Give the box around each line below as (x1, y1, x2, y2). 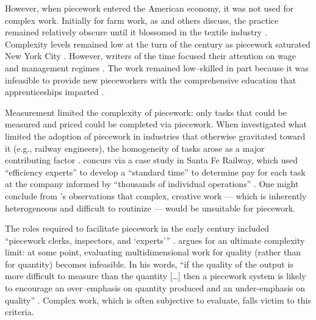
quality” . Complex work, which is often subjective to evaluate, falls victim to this (5, 293, 312, 306)
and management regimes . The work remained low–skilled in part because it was (5, 61, 309, 74)
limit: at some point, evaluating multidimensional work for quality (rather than (5, 246, 301, 258)
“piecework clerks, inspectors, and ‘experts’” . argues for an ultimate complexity (5, 233, 305, 246)
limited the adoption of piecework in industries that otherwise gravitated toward (5, 129, 306, 142)
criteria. (5, 305, 34, 318)
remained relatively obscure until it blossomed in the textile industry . (5, 26, 267, 38)
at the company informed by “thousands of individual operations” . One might (5, 177, 299, 190)
